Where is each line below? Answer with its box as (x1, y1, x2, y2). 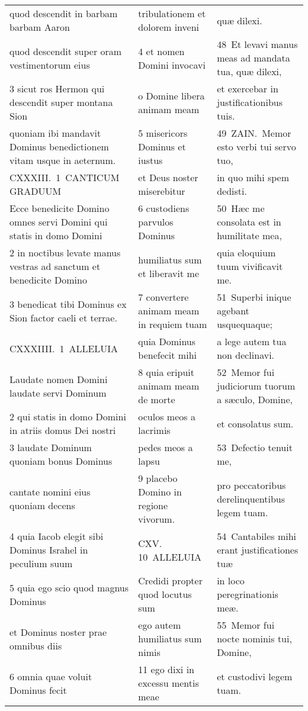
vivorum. (138, 512, 175, 526)
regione (138, 498, 168, 512)
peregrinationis (217, 587, 278, 601)
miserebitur (138, 184, 185, 198)
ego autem (138, 618, 181, 632)
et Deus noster (138, 170, 198, 184)
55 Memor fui (217, 618, 275, 632)
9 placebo (138, 471, 178, 485)
